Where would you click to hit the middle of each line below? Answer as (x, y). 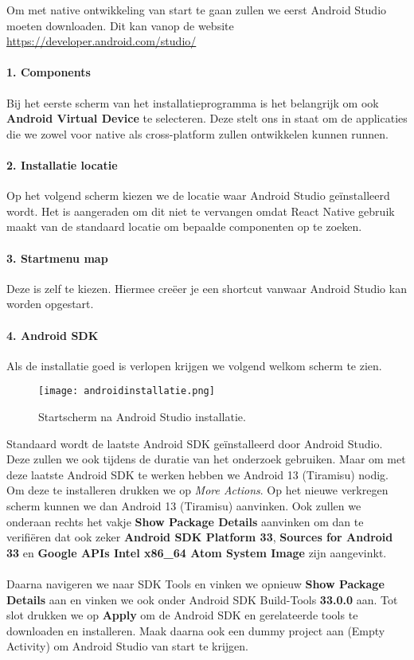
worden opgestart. (50, 304)
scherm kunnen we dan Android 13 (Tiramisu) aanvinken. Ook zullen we (184, 505)
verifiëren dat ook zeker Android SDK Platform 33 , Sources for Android (200, 537)
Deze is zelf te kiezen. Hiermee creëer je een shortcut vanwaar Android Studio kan (207, 288)
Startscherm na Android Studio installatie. (142, 416)
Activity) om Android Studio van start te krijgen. (127, 646)
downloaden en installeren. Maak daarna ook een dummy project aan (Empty (196, 630)
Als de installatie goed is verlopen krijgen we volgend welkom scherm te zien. (194, 365)
